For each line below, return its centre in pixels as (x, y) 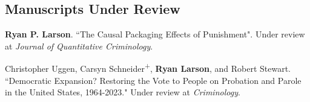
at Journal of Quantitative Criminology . (79, 46)
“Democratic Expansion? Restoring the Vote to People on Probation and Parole (153, 80)
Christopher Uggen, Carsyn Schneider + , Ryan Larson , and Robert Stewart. (148, 68)
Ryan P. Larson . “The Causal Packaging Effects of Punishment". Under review (155, 34)
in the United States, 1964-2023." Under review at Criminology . (123, 92)
